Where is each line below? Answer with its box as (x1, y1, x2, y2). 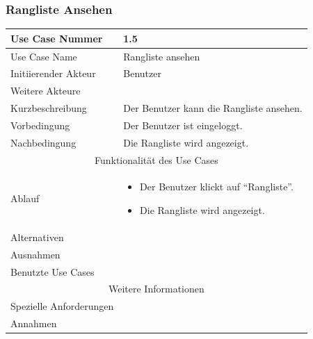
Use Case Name (10, 49, 77, 63)
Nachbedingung (10, 135, 77, 149)
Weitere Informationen (109, 281, 204, 296)
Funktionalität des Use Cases (94, 152, 218, 167)
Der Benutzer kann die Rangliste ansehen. (123, 101, 303, 115)
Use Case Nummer (10, 31, 103, 45)
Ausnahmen (10, 247, 61, 261)
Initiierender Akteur (10, 66, 96, 81)
